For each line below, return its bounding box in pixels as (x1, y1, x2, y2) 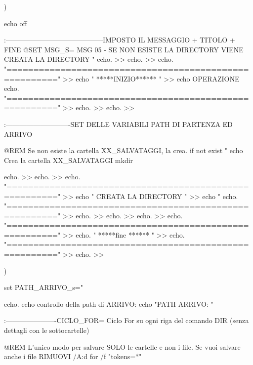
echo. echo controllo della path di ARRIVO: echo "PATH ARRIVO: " (4, 298, 213, 309)
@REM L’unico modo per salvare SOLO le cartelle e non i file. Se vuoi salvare (4, 341, 241, 352)
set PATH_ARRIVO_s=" (4, 282, 83, 292)
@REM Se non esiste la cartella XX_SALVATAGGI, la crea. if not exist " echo (4, 145, 243, 156)
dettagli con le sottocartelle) (4, 325, 89, 335)
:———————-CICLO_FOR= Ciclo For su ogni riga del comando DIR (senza (4, 315, 249, 325)
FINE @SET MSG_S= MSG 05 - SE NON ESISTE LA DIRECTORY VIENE (4, 44, 244, 54)
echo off (4, 18, 27, 28)
